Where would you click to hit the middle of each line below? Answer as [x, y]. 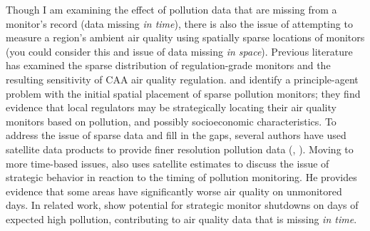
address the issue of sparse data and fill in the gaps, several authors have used [176, 135]
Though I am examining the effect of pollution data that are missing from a [171, 9]
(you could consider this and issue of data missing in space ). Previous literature [179, 51]
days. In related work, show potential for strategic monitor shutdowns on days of [182, 205]
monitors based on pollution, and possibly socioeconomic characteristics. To [171, 121]
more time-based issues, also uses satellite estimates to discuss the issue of [168, 163]
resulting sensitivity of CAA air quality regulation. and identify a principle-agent [182, 79]
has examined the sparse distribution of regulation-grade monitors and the [168, 65]
